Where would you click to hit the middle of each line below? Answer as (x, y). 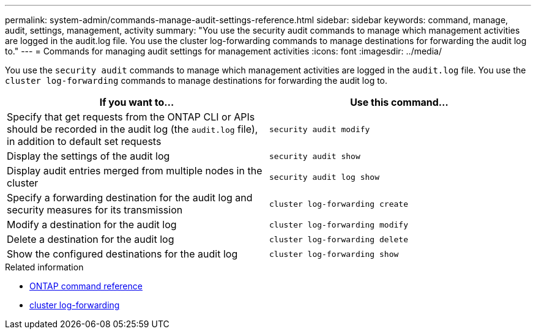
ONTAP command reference (86, 286)
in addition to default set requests (84, 141)
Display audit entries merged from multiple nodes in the (135, 171)
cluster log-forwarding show (334, 254)
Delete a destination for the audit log (91, 239)
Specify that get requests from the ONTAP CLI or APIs (131, 117)
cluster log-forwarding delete (339, 239)
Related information (44, 267)
